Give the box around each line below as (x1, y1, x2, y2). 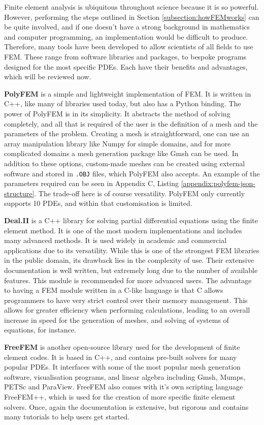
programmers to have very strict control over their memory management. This (4, 294, 248, 305)
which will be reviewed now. (4, 71, 91, 82)
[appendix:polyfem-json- (181, 178, 255, 189)
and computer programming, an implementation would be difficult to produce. (4, 31, 248, 42)
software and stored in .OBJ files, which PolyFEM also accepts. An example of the (4, 168, 260, 178)
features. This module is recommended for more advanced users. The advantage (4, 275, 252, 285)
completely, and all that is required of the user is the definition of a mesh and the (4, 118, 258, 129)
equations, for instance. (4, 324, 76, 335)
